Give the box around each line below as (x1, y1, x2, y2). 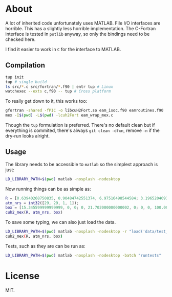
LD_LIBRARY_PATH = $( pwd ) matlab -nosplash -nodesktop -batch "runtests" (5, 253, 161, 258)
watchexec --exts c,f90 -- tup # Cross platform (5, 89, 111, 94)
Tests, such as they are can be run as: (5, 243, 85, 249)
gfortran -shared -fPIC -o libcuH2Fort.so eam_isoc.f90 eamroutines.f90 (5, 108, 164, 113)
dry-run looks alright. (5, 133, 50, 139)
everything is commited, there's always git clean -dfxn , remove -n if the (5, 127, 160, 133)
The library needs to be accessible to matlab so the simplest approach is (5, 161, 158, 167)
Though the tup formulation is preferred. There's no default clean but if (5, 122, 155, 128)
